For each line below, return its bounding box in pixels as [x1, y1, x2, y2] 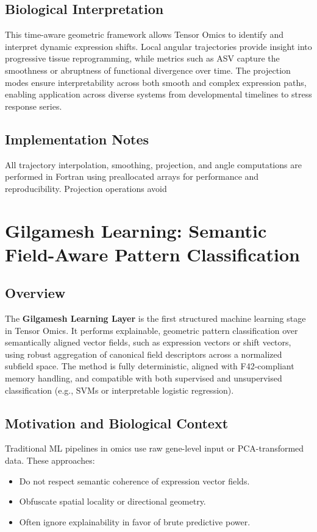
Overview [5, 283, 66, 302]
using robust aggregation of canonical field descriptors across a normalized [5, 347, 282, 360]
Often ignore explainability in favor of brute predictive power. [19, 515, 251, 528]
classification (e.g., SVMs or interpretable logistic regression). [5, 383, 234, 396]
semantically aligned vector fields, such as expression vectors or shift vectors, [5, 336, 291, 349]
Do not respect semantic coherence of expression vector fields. [19, 474, 250, 487]
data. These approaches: [5, 454, 95, 467]
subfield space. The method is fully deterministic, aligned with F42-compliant [5, 360, 294, 372]
